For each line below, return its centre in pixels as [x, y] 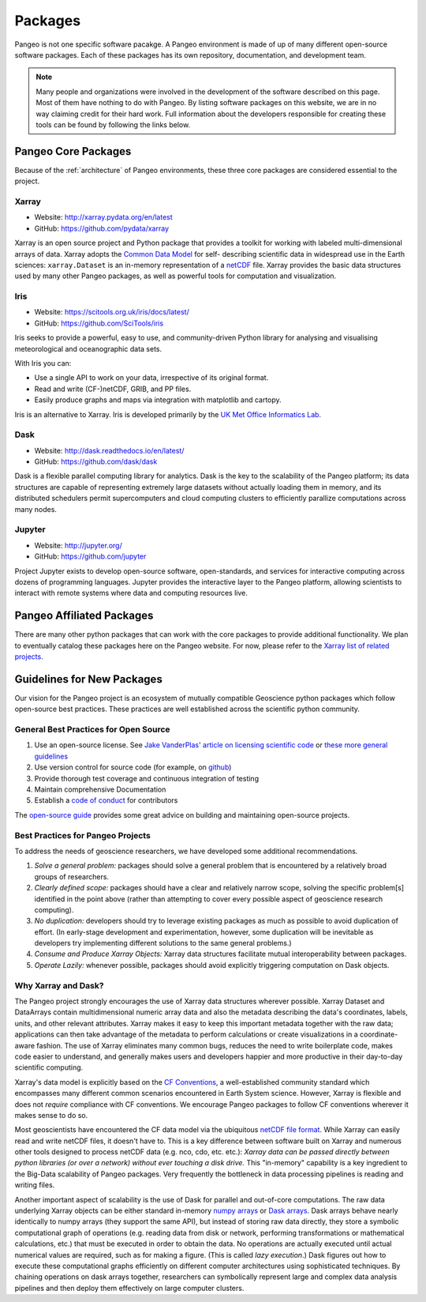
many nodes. [35, 509]
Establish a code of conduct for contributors [106, 800]
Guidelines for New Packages [89, 679]
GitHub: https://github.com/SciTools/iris [99, 323]
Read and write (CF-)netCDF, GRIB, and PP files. [113, 389]
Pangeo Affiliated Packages [84, 616]
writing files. [35, 1185]
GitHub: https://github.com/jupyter [90, 556]
